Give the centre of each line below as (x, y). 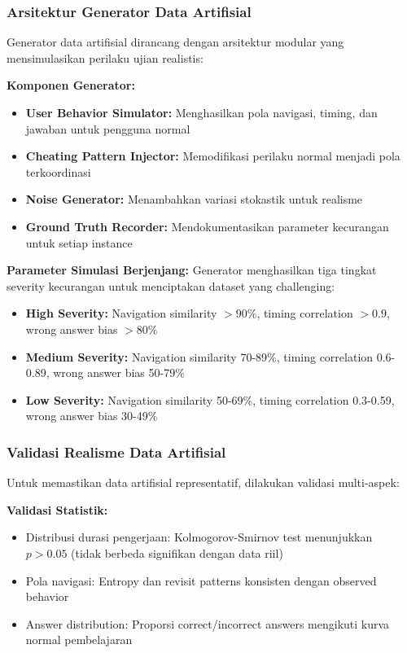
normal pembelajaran (79, 640)
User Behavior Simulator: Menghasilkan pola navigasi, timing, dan (201, 112)
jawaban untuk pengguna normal (108, 128)
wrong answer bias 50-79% (119, 373)
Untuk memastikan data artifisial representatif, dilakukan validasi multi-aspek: (203, 482)
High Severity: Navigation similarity (121, 313)
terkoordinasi (58, 171)
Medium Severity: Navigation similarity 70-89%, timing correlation (199, 356)
